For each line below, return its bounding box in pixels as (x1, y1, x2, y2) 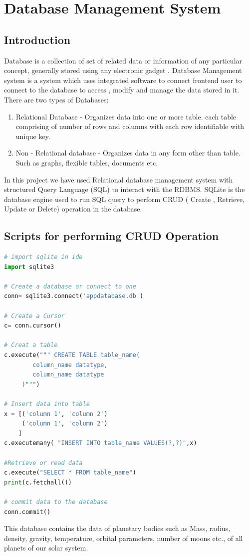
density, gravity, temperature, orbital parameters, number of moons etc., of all (4, 532, 243, 543)
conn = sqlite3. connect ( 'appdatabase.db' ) (4, 292, 144, 300)
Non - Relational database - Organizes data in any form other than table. (15, 147, 241, 158)
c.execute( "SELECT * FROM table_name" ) (4, 469, 136, 476)
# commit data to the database (4, 498, 108, 505)
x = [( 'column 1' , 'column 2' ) (4, 410, 108, 417)
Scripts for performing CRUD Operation (4, 228, 219, 243)
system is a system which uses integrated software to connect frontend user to (4, 74, 242, 85)
